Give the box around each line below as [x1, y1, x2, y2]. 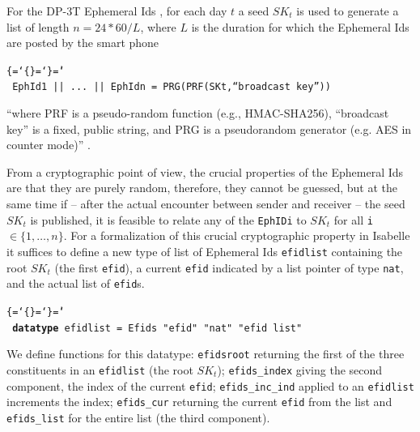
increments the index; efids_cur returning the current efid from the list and [6, 393, 392, 410]
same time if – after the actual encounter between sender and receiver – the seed [6, 195, 405, 212]
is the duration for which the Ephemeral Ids [191, 18, 409, 35]
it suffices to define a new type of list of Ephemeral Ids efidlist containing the [6, 242, 403, 259]
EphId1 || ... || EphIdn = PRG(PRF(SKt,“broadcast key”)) [12, 81, 331, 93]
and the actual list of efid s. [6, 275, 145, 292]
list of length [6, 18, 70, 35]
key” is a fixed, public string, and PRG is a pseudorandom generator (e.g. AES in [6, 120, 412, 137]
